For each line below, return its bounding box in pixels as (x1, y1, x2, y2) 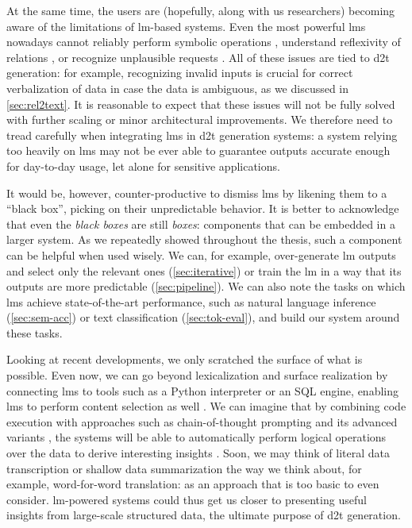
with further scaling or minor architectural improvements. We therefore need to (6, 111, 393, 128)
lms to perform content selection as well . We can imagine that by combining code (6, 398, 406, 414)
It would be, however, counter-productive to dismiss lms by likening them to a (6, 184, 387, 201)
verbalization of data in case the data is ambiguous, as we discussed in (6, 79, 349, 96)
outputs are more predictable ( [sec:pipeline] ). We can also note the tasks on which (6, 278, 406, 295)
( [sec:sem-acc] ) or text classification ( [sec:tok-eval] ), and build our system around (6, 309, 400, 326)
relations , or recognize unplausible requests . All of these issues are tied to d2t (6, 48, 390, 65)
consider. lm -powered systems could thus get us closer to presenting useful (6, 491, 367, 507)
